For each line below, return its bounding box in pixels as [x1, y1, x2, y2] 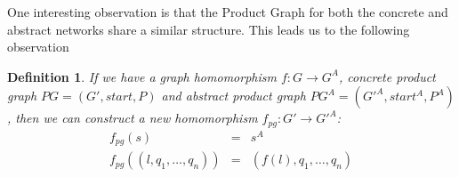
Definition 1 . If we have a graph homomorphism [7, 67, 277, 85]
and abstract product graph [161, 86, 306, 105]
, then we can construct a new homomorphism [7, 109, 258, 127]
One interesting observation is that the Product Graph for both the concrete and [7, 3, 448, 20]
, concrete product [338, 67, 436, 85]
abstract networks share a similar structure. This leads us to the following [7, 20, 410, 38]
